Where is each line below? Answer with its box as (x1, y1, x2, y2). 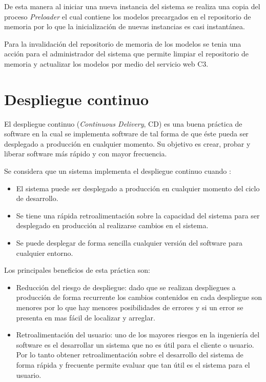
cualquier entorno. (16, 247, 73, 258)
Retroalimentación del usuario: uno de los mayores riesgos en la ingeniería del (16, 329, 260, 340)
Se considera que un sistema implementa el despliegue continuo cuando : (4, 166, 231, 176)
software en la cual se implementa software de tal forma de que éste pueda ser (4, 128, 249, 139)
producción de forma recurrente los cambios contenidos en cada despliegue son (16, 292, 262, 303)
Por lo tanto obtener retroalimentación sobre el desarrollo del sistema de (16, 349, 243, 360)
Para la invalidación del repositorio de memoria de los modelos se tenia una (4, 38, 241, 49)
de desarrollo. (16, 193, 58, 204)
